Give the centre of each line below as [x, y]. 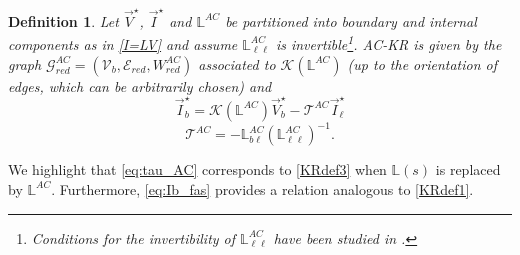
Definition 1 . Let [63, 20]
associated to [237, 63]
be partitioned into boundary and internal [351, 20]
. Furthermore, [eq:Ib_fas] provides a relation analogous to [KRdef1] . [262, 188]
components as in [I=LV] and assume [123, 43]
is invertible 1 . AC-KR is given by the [388, 42]
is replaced [468, 169]
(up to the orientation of [422, 63]
